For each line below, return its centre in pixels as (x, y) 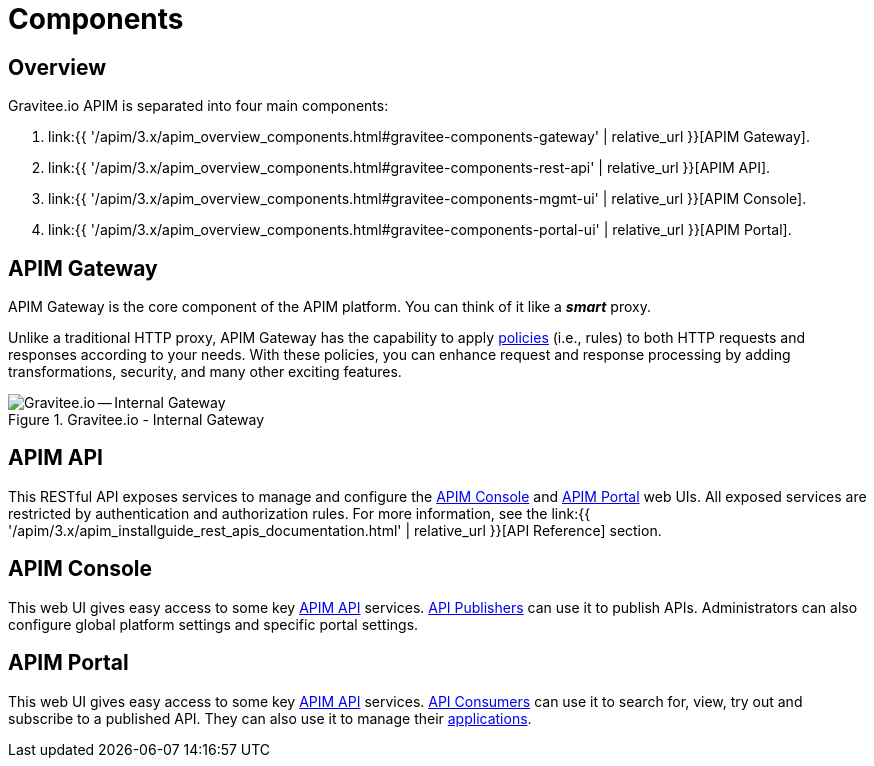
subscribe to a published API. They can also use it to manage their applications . (270, 718)
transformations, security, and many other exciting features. (205, 372)
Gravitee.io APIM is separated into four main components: (198, 106)
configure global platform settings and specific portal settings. (213, 624)
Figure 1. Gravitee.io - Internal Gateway (136, 420)
